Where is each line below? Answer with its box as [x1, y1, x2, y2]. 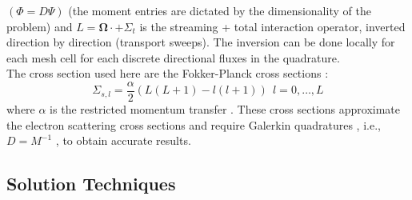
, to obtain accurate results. [55, 132, 191, 149]
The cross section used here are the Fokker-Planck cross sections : [6, 65, 329, 82]
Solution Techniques [6, 171, 176, 196]
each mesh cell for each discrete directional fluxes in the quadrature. [6, 49, 340, 66]
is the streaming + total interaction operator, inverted [139, 18, 406, 34]
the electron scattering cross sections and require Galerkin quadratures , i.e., [6, 116, 381, 133]
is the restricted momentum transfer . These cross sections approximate [50, 101, 401, 118]
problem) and [6, 18, 73, 34]
